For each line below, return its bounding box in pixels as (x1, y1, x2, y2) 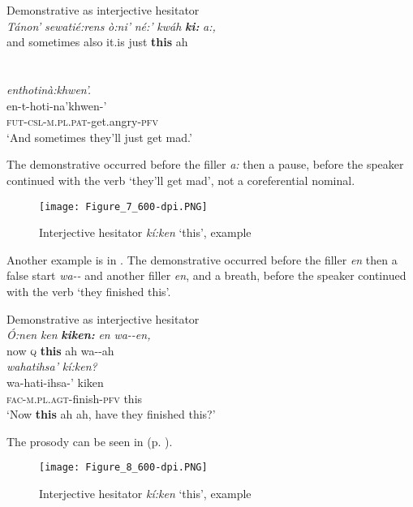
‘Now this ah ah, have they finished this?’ (6, 406, 216, 423)
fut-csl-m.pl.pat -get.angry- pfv (6, 113, 158, 130)
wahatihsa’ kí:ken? (6, 358, 97, 375)
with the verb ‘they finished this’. (6, 282, 171, 299)
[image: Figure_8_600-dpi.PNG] (39, 462, 208, 474)
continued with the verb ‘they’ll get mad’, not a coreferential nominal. (6, 171, 355, 188)
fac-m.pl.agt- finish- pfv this (6, 389, 143, 406)
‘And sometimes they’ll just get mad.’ (6, 128, 192, 145)
